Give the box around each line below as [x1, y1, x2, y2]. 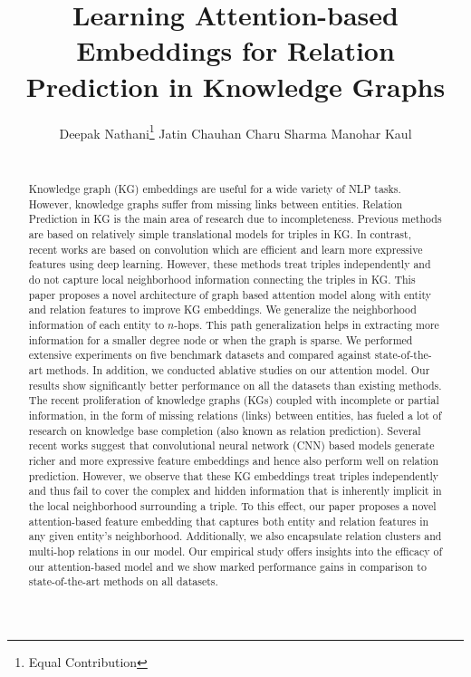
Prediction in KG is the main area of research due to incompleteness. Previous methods [28, 211, 442, 227]
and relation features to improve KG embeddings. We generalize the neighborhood [28, 302, 417, 317]
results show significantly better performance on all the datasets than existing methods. [28, 377, 442, 392]
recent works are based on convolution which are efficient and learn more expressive [28, 241, 423, 256]
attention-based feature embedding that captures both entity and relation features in [28, 513, 429, 528]
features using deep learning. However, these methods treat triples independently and [28, 256, 431, 272]
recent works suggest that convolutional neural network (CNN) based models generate [28, 438, 435, 453]
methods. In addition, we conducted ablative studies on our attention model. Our [45, 363, 430, 378]
